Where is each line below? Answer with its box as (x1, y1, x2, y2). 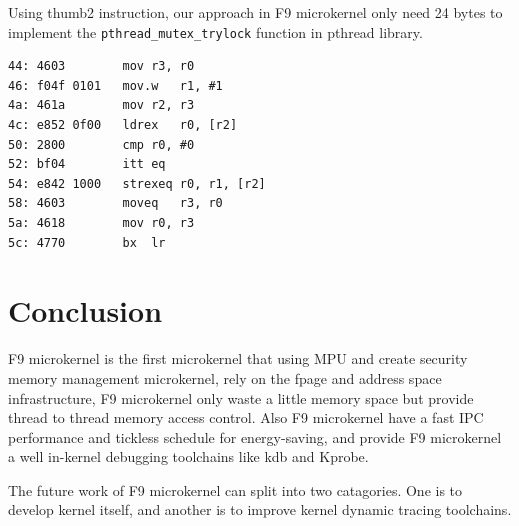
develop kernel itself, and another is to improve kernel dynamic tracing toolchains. (8, 499, 512, 520)
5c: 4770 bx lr (8, 235, 166, 250)
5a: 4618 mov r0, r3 (8, 216, 195, 230)
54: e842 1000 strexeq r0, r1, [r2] (8, 176, 266, 191)
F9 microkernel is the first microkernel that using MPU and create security (8, 348, 468, 369)
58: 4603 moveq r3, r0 (8, 196, 223, 211)
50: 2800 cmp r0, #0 (8, 137, 195, 152)
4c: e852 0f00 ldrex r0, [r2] (8, 118, 238, 133)
